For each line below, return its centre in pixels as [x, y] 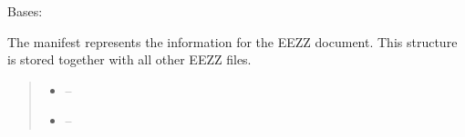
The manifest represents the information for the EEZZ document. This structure [232, 41]
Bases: [25, 11]
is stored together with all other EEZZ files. [129, 59]
